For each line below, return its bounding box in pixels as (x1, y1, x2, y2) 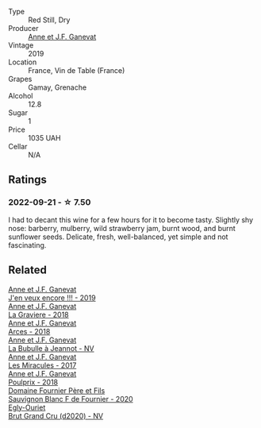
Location (8, 57, 37, 67)
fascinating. (8, 240, 47, 249)
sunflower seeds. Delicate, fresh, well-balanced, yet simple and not (8, 232, 228, 241)
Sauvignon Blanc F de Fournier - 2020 (8, 394, 133, 403)
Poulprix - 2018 (8, 377, 58, 387)
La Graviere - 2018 (8, 310, 69, 319)
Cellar (8, 142, 28, 151)
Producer (8, 24, 39, 33)
